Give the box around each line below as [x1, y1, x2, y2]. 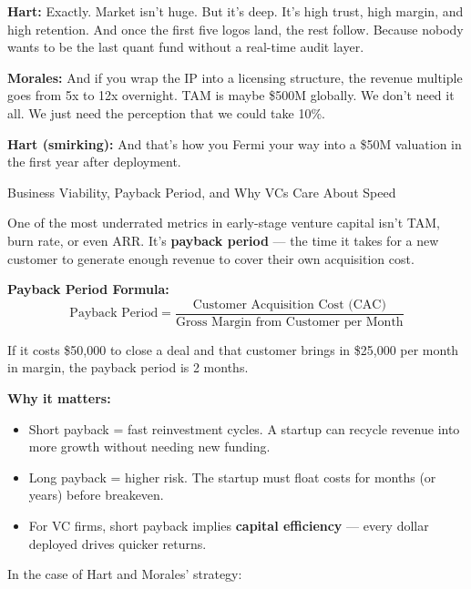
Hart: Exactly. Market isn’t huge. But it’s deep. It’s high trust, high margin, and [7, 2, 464, 20]
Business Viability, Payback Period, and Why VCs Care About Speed [7, 182, 396, 201]
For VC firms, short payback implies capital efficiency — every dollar [28, 515, 429, 534]
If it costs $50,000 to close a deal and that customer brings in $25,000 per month [7, 340, 459, 359]
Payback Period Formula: [7, 279, 169, 299]
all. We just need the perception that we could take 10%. [7, 103, 325, 122]
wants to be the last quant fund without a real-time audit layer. [7, 37, 364, 56]
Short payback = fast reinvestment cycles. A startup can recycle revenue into [28, 419, 460, 438]
